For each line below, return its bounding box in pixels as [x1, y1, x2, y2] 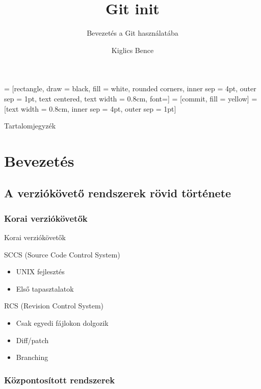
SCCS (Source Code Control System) [4, 249, 120, 260]
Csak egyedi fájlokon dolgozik [16, 318, 109, 328]
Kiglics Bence [111, 44, 154, 55]
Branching [16, 352, 48, 362]
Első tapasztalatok [16, 283, 74, 294]
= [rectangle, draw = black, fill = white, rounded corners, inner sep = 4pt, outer [4, 83, 256, 94]
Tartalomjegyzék [4, 120, 56, 131]
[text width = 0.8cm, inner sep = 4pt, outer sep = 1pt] [4, 103, 176, 114]
